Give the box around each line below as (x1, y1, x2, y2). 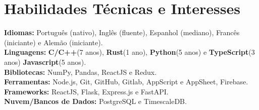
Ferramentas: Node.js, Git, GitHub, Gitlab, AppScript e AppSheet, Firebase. (4, 76, 248, 87)
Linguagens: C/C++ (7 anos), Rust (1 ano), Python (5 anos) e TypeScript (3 (4, 47, 255, 57)
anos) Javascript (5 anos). (4, 56, 86, 67)
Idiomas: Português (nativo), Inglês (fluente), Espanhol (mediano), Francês (4, 27, 240, 38)
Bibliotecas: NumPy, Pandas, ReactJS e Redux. (4, 66, 157, 77)
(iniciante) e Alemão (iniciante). (4, 37, 103, 47)
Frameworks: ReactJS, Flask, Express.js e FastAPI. (4, 86, 169, 96)
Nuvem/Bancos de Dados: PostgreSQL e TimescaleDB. (4, 96, 187, 106)
